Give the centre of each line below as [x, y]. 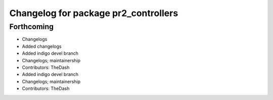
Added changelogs [42, 46]
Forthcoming [32, 27]
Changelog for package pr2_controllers [94, 13]
